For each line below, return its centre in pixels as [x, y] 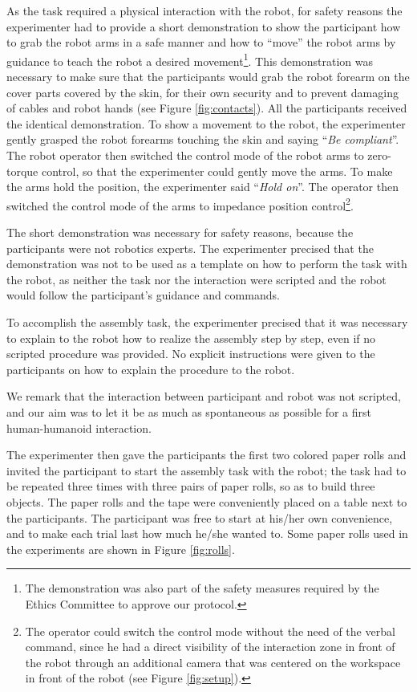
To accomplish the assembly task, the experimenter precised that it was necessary [207, 322]
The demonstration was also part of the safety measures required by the [202, 588]
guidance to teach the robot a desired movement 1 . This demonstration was [190, 59]
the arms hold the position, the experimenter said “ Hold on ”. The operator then [202, 187]
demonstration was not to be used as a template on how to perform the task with [207, 264]
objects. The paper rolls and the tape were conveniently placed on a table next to [207, 501]
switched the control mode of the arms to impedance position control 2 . [180, 204]
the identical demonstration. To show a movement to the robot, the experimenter [206, 123]
